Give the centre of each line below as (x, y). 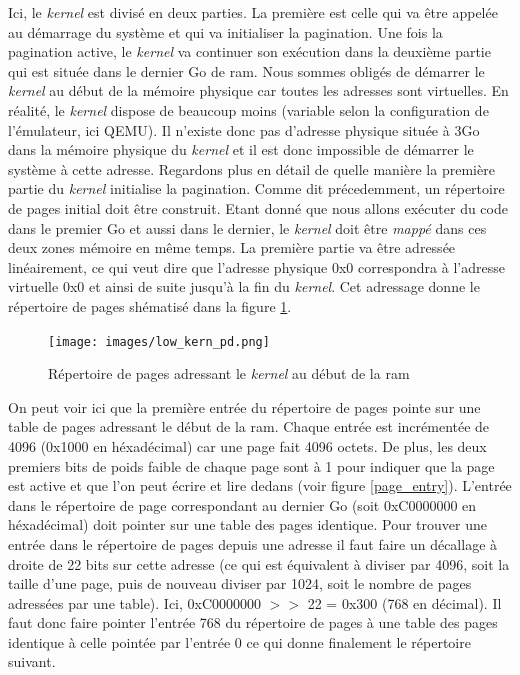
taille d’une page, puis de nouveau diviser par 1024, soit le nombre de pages (240, 583)
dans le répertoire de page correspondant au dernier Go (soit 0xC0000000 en (242, 504)
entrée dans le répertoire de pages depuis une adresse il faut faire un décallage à (253, 543)
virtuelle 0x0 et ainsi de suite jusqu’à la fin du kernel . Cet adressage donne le (244, 286)
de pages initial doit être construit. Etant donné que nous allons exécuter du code (258, 207)
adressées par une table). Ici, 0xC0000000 (135, 602)
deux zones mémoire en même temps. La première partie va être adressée (232, 247)
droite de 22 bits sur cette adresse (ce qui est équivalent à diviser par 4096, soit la (259, 563)
